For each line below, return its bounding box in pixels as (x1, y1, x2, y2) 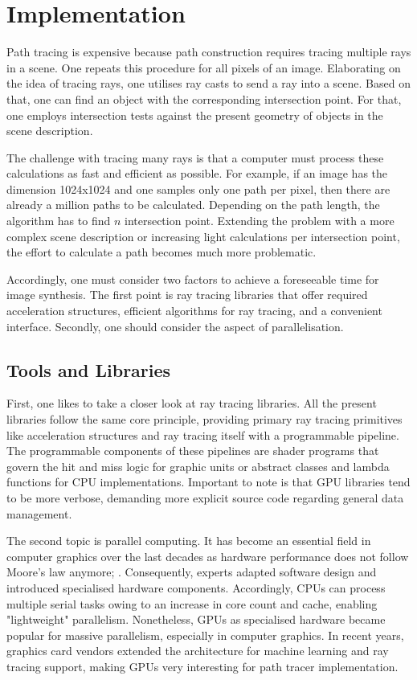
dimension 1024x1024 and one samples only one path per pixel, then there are (6, 180, 390, 197)
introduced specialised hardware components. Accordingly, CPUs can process (6, 579, 386, 596)
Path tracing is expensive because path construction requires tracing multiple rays (6, 43, 411, 60)
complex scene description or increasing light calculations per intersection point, (6, 227, 400, 244)
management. (6, 505, 72, 522)
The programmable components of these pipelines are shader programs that (6, 442, 379, 459)
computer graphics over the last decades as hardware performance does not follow (6, 547, 409, 564)
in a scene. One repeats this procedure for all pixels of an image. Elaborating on (6, 59, 401, 76)
